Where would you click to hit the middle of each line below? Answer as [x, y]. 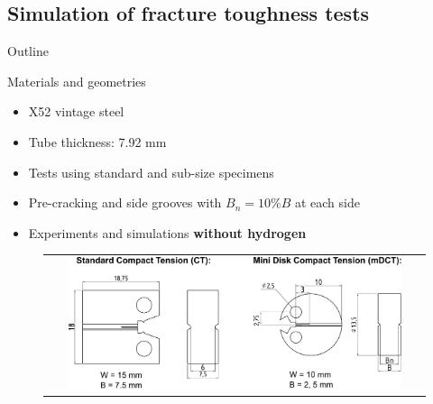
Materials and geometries [77, 81]
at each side [327, 202]
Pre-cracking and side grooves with [125, 202]
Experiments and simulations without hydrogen [167, 232]
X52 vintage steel [76, 111]
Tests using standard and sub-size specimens [151, 172]
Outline [28, 51]
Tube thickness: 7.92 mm [97, 141]
